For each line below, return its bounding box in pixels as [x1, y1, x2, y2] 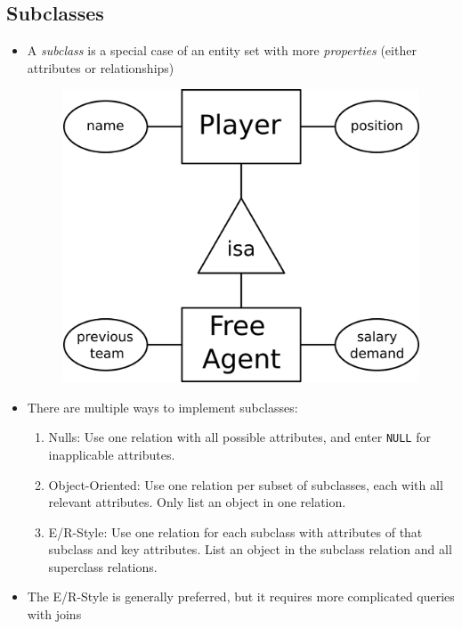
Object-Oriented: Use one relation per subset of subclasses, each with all [48, 475, 443, 494]
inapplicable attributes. [48, 445, 175, 463]
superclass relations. [48, 557, 158, 576]
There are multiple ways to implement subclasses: [27, 397, 298, 416]
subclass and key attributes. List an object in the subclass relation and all [48, 540, 452, 559]
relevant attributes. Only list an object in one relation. [48, 493, 346, 511]
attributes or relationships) [27, 58, 174, 77]
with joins [27, 605, 82, 624]
